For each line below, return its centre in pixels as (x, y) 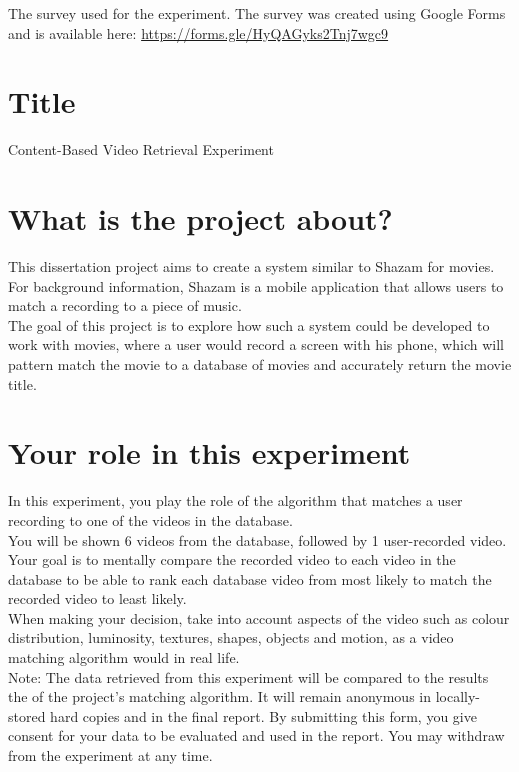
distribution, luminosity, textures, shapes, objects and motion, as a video (231, 637)
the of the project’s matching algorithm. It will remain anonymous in (220, 696)
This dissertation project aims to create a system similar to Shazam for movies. (251, 266)
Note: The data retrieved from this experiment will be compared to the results (248, 676)
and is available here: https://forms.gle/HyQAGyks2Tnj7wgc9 (198, 32)
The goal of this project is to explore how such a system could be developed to (249, 324)
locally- (458, 696)
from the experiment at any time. (110, 755)
